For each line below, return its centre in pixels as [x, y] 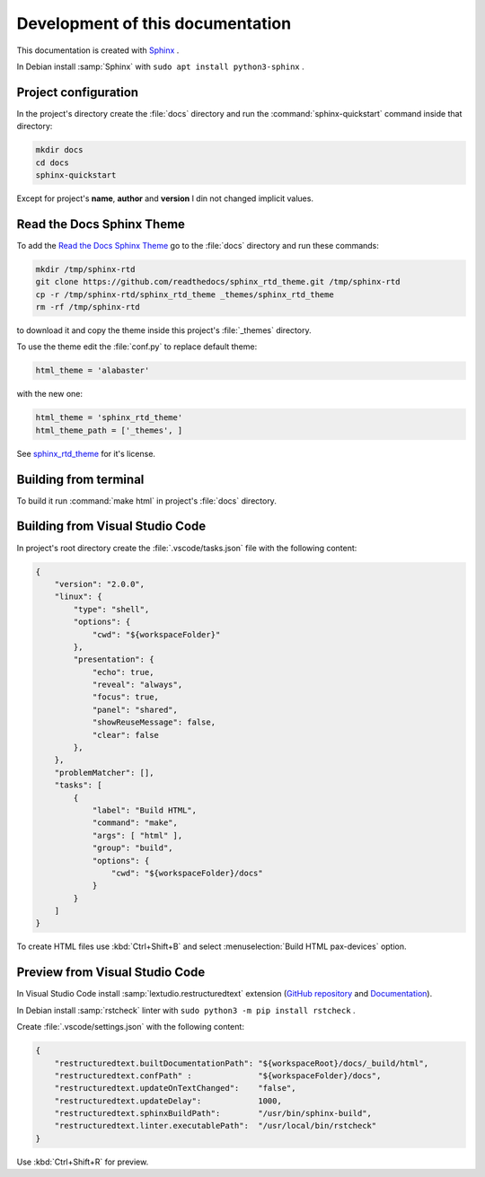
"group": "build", [133, 848]
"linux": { [78, 597]
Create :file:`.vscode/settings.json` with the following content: [130, 1027]
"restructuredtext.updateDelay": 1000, [168, 1101]
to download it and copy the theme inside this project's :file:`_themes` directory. [164, 330]
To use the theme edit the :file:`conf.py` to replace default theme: [137, 347]
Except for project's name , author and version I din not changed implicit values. [165, 198]
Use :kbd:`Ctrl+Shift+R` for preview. [83, 1162]
